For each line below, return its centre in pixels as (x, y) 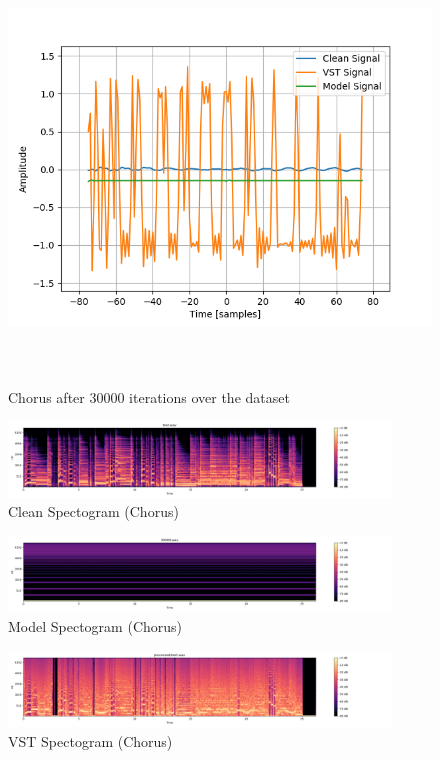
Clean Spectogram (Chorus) (93, 511)
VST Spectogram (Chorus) (90, 740)
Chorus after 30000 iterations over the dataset (149, 396)
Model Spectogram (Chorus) (95, 625)
